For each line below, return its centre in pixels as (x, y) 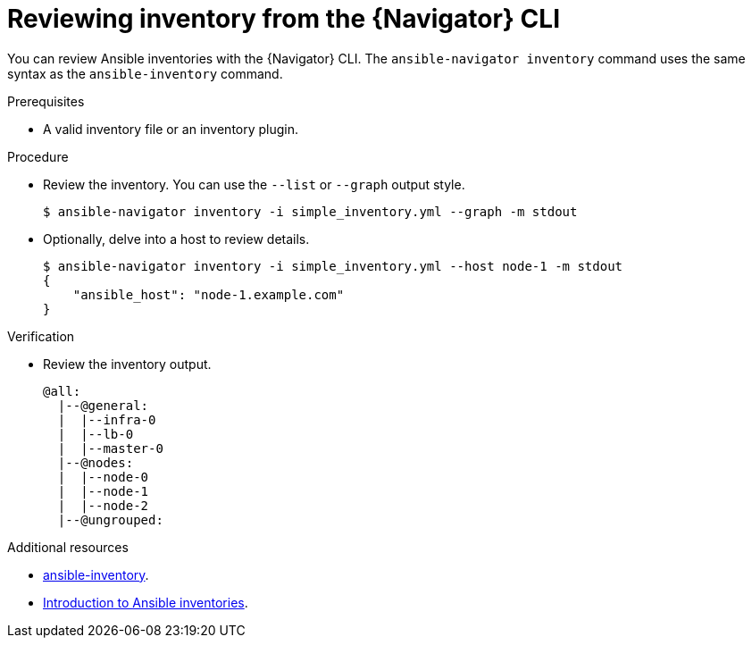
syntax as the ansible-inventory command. (145, 73)
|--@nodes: (96, 462)
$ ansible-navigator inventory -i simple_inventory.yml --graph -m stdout (310, 211)
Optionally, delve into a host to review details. (176, 239)
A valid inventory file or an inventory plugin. (171, 129)
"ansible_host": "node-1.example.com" (209, 294)
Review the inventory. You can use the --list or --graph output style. (254, 184)
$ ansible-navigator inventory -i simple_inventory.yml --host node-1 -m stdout (333, 266)
